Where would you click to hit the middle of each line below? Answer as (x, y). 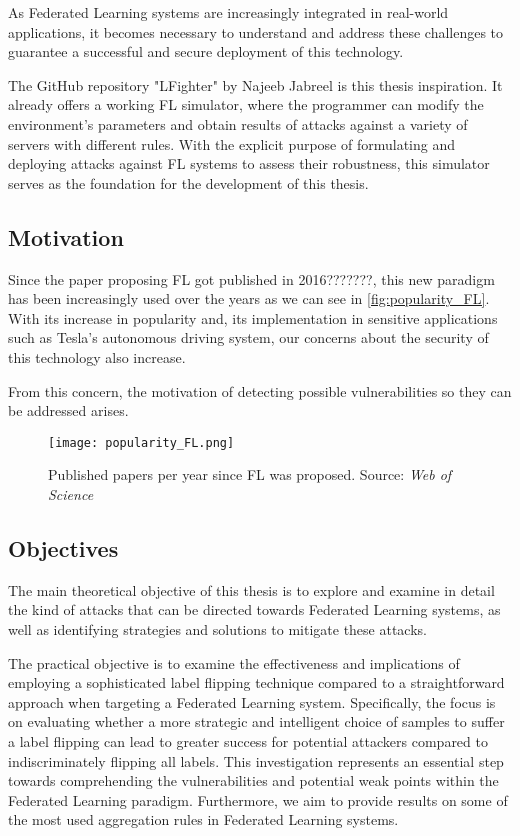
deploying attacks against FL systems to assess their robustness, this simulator (249, 163)
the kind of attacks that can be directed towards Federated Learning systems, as (254, 609)
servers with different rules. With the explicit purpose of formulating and (232, 143)
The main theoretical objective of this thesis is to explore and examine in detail (251, 589)
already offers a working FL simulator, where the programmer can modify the (246, 104)
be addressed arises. (68, 410)
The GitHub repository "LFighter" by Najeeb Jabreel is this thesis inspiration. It (255, 84)
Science (71, 493)
